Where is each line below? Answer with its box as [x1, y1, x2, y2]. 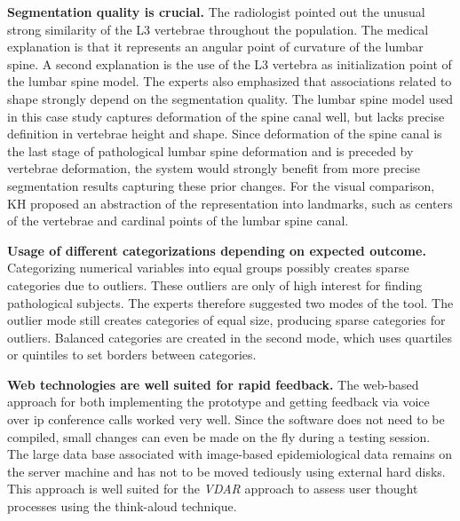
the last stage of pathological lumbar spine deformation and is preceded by [7, 141, 414, 160]
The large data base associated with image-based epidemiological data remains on [7, 445, 452, 463]
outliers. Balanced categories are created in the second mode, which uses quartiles [7, 328, 452, 346]
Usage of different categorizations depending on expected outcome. [7, 241, 426, 259]
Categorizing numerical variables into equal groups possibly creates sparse [7, 258, 409, 277]
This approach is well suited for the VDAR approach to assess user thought [7, 479, 418, 498]
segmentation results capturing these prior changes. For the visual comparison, [7, 176, 435, 194]
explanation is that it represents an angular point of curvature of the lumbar [7, 37, 424, 56]
